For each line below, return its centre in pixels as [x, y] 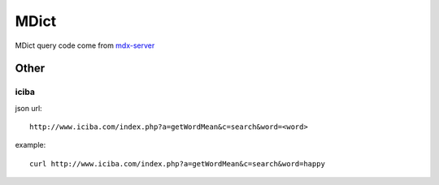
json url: [28, 108]
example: [30, 145]
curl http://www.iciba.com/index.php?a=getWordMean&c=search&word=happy [177, 163]
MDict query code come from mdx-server [85, 45]
